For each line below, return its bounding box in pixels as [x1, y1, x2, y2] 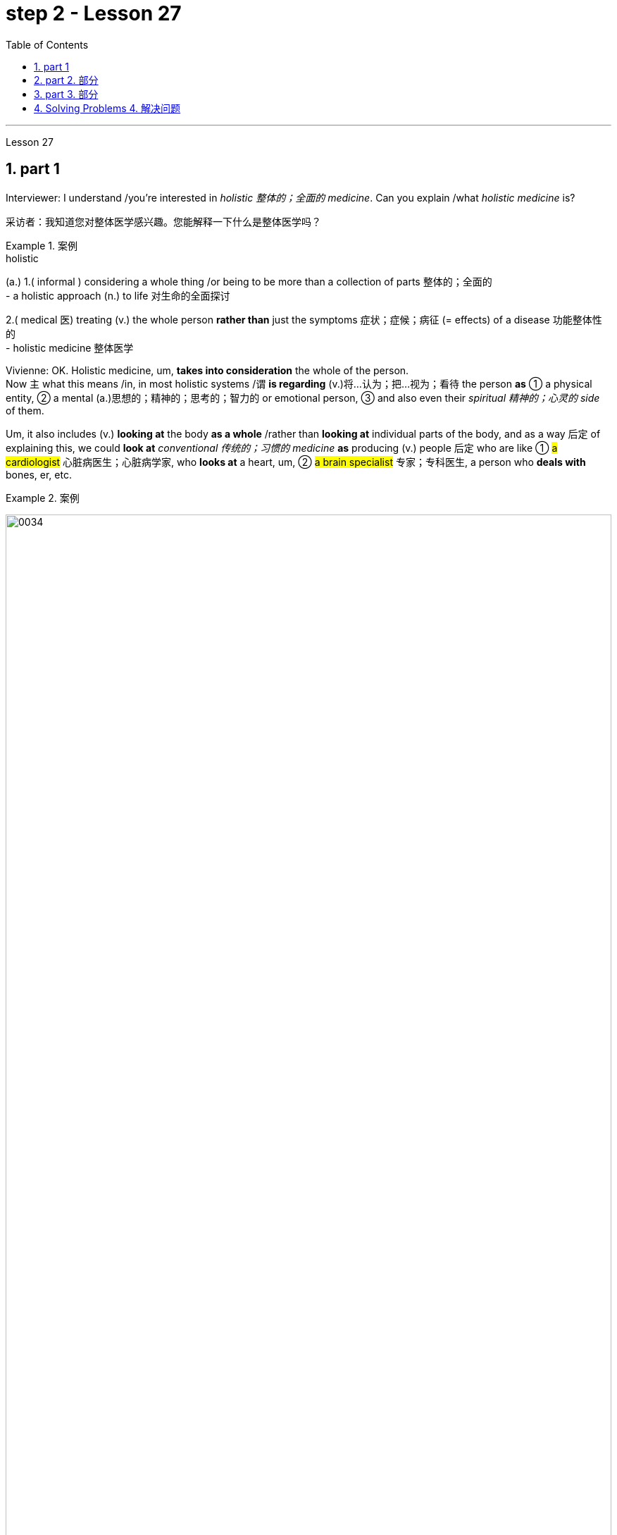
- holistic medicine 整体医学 [6, 341, 134, 354]
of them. [6, 404, 44, 417]
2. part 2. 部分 [34, 73, 99, 86]
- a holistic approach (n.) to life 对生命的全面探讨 [6, 289, 230, 302]
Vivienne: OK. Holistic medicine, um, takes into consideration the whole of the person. [6, 364, 409, 376]
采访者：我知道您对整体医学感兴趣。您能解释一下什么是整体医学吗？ [6, 215, 321, 228]
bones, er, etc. [6, 468, 72, 481]
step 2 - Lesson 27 [6, 1, 182, 25]
